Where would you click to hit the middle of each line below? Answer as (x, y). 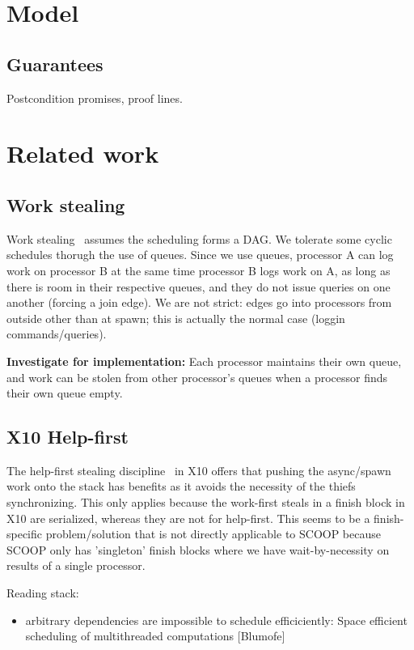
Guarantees (55, 64)
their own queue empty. (65, 393)
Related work (83, 153)
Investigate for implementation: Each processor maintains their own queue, (204, 361)
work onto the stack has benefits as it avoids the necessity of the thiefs (181, 486)
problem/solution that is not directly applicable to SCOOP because (213, 534)
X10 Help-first (68, 437)
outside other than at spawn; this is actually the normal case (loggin (176, 318)
